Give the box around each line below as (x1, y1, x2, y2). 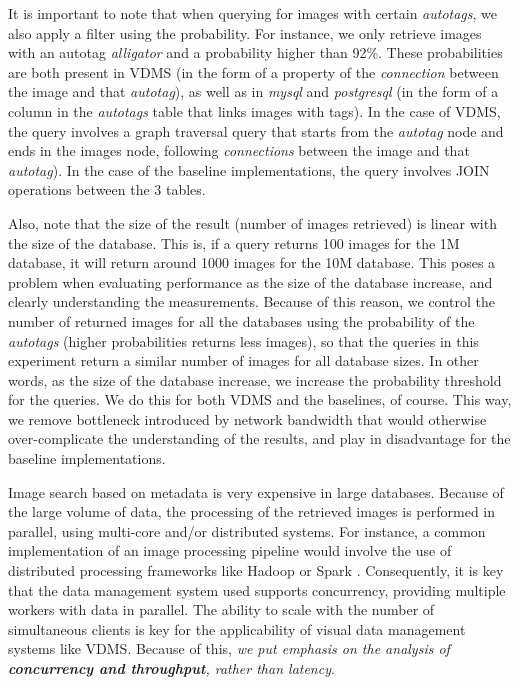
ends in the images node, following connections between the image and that (8, 140, 470, 161)
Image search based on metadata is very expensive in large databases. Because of (8, 481, 504, 502)
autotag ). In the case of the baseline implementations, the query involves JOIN (8, 159, 490, 180)
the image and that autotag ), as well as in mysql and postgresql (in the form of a (8, 81, 499, 102)
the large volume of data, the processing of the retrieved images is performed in (8, 501, 496, 522)
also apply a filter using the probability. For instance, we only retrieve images (8, 22, 482, 43)
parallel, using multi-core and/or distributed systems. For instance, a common (8, 520, 486, 541)
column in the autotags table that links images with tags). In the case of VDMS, (8, 100, 501, 121)
